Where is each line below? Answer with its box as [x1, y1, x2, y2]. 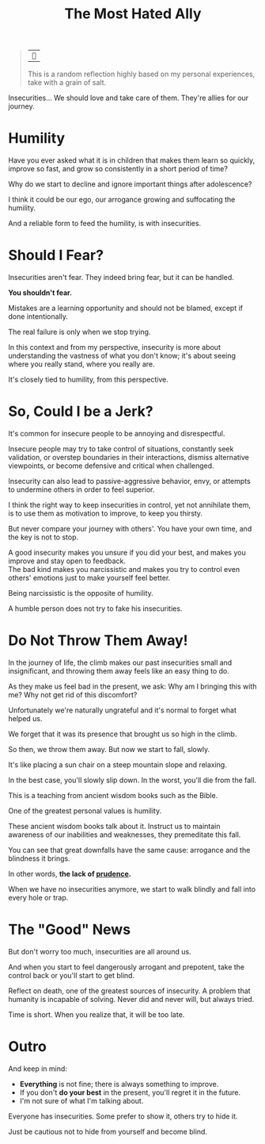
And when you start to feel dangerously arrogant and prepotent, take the [8, 962, 245, 972]
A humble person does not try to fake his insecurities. [8, 604, 183, 613]
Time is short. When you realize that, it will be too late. [8, 1009, 185, 1019]
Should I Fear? [8, 247, 104, 264]
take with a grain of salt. [27, 78, 107, 87]
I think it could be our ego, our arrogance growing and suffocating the [8, 195, 236, 205]
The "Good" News [8, 921, 131, 939]
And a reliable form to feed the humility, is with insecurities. [8, 219, 202, 228]
